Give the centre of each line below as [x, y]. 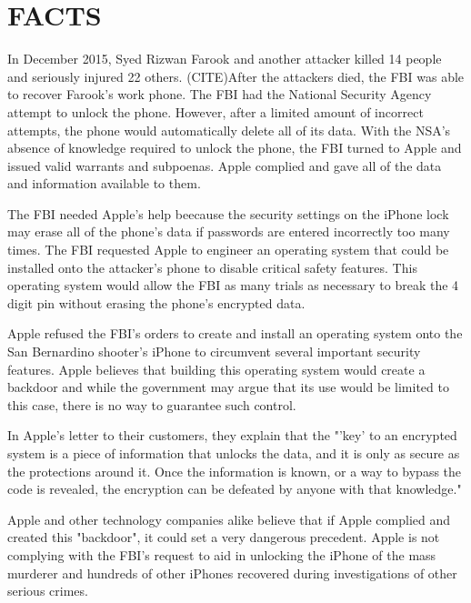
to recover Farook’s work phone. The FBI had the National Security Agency [220, 94]
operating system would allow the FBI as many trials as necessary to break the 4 [233, 285]
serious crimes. [48, 591]
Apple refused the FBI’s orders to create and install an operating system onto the [235, 333]
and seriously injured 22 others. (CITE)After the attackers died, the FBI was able [236, 76]
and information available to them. [104, 183]
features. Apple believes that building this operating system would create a [216, 369]
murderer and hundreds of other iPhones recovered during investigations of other [232, 573]
